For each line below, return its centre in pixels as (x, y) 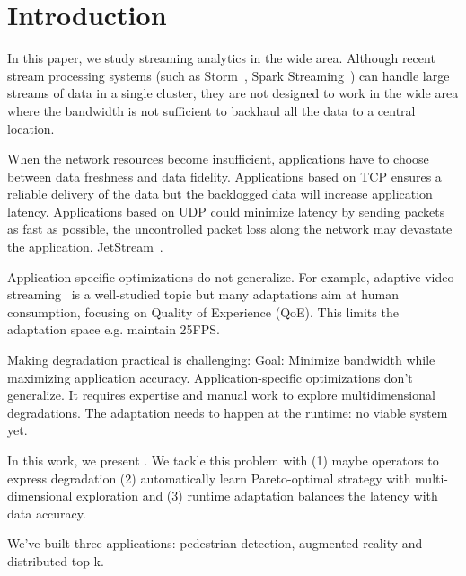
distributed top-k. (56, 560)
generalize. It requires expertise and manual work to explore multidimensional (221, 395)
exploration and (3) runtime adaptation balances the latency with (257, 496)
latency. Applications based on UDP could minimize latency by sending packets (226, 211)
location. (31, 128)
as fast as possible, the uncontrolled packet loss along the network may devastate (230, 229)
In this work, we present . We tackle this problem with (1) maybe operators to (223, 460)
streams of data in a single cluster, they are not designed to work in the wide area (233, 93)
